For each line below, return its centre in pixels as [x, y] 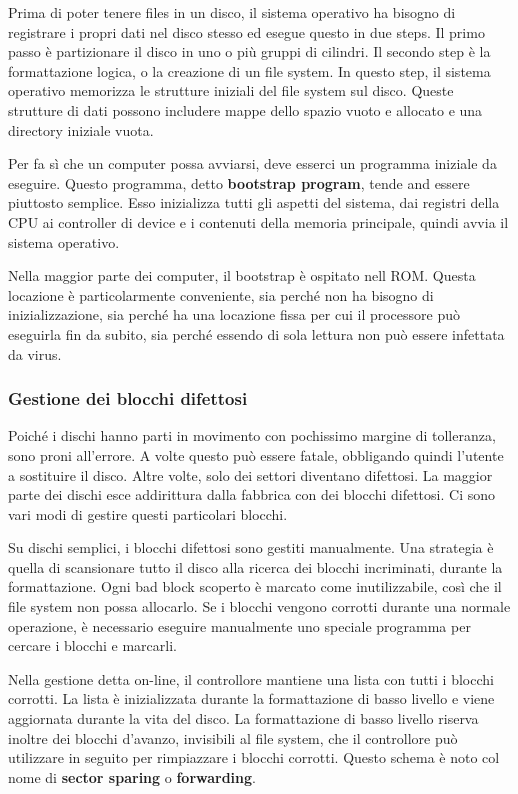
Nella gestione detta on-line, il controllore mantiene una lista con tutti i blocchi [251, 678]
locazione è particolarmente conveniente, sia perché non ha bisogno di [221, 294]
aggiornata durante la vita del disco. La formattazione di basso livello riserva [243, 718]
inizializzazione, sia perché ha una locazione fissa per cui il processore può [234, 314]
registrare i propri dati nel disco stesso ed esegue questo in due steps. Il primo [246, 31]
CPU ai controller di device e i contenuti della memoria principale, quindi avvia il [258, 221]
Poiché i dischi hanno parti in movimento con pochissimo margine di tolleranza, [252, 435]
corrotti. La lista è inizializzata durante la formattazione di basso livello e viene [251, 698]
